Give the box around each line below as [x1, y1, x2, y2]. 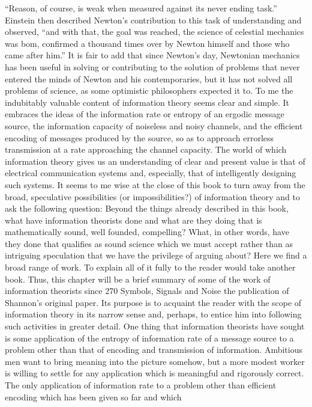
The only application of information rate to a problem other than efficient [5, 379, 277, 391]
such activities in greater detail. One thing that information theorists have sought [5, 320, 305, 332]
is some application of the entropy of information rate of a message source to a [5, 331, 294, 344]
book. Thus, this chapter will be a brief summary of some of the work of [5, 272, 271, 285]
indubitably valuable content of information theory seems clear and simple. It [5, 96, 290, 108]
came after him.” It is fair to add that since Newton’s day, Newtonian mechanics [5, 49, 300, 61]
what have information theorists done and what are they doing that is [5, 213, 262, 226]
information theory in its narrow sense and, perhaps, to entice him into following [5, 308, 302, 320]
